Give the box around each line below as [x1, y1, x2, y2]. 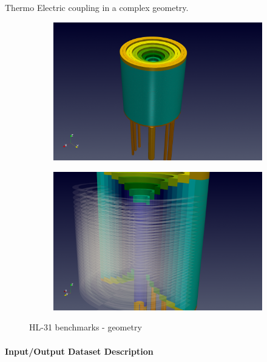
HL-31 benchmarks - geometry [29, 321, 142, 333]
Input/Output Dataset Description [5, 344, 154, 357]
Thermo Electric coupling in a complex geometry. [5, 1, 189, 13]
